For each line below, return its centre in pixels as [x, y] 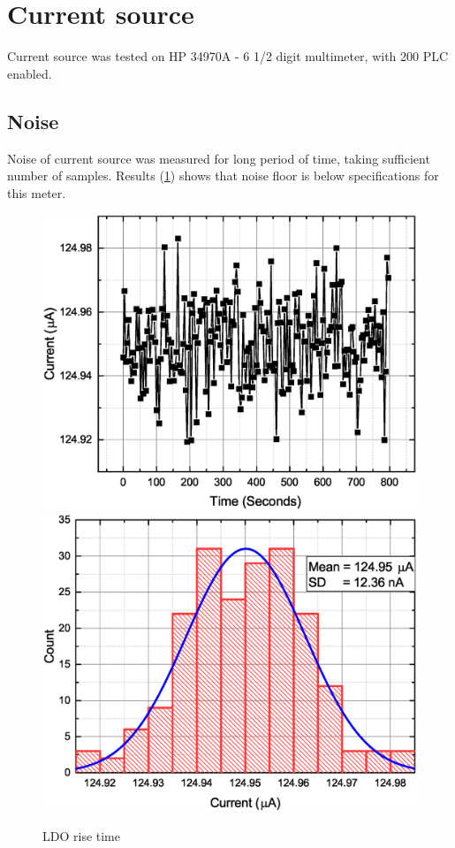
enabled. [30, 73]
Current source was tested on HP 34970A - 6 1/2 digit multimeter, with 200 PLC [228, 56]
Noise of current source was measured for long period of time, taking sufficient [219, 158]
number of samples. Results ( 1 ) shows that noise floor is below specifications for [223, 176]
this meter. [37, 192]
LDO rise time [81, 836]
